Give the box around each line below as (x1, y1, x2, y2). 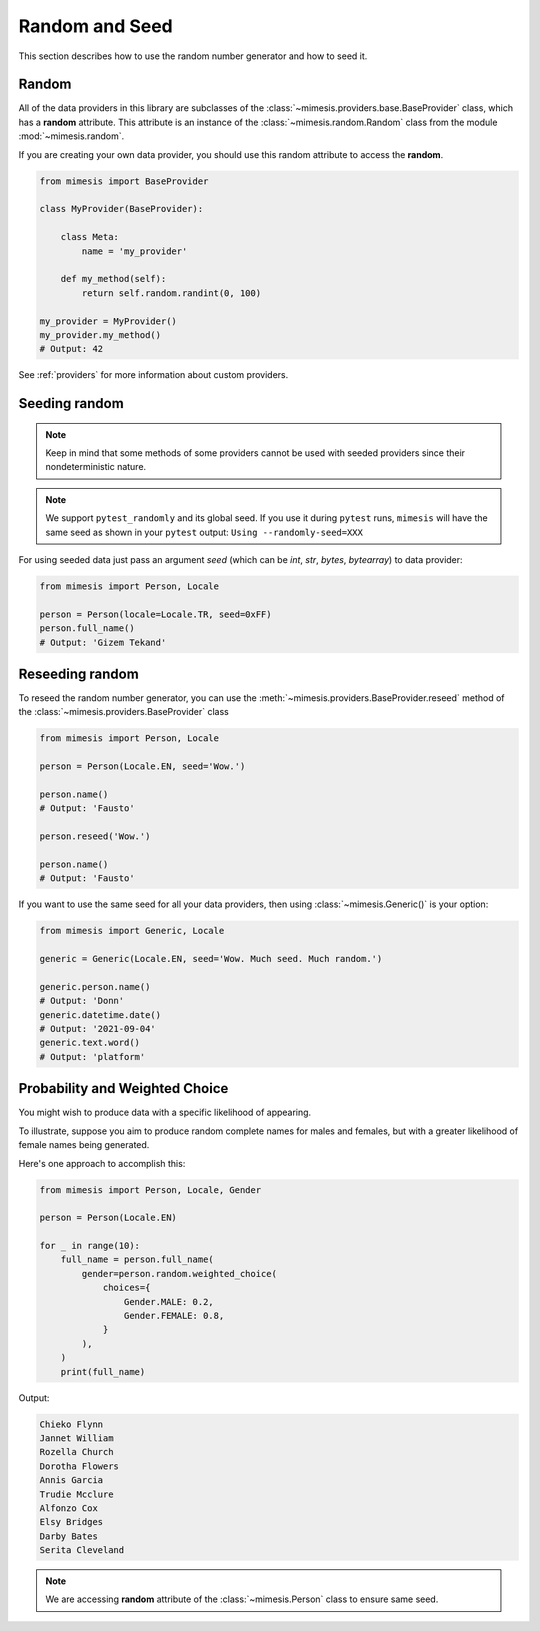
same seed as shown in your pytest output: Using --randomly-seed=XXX (45, 526, 364, 538)
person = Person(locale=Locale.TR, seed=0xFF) (39, 608, 272, 620)
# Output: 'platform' (39, 1051, 146, 1062)
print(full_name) (60, 1366, 146, 1377)
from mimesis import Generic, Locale (39, 925, 225, 937)
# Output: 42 (39, 343, 104, 355)
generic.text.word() (39, 1037, 140, 1049)
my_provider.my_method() (39, 329, 162, 340)
